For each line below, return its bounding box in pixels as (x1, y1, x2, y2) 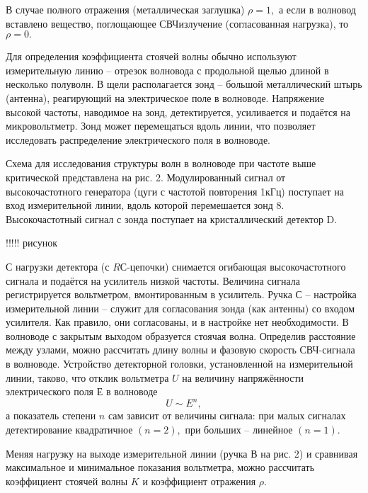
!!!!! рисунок (6, 235, 57, 250)
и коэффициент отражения (142, 473, 256, 488)
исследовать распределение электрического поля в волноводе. (6, 132, 270, 147)
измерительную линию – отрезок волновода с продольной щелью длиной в (6, 62, 329, 77)
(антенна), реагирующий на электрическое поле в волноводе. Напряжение (6, 90, 325, 105)
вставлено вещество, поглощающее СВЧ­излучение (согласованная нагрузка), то (6, 16, 349, 30)
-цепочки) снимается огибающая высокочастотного (127, 259, 346, 273)
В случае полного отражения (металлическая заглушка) (6, 2, 245, 16)
